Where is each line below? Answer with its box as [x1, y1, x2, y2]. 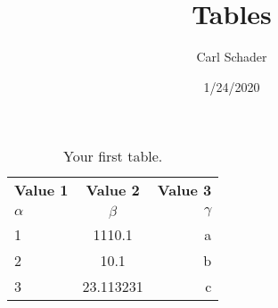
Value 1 [14, 179, 69, 201]
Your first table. [62, 146, 163, 167]
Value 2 [86, 179, 140, 201]
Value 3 [157, 179, 212, 201]
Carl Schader [196, 47, 267, 66]
